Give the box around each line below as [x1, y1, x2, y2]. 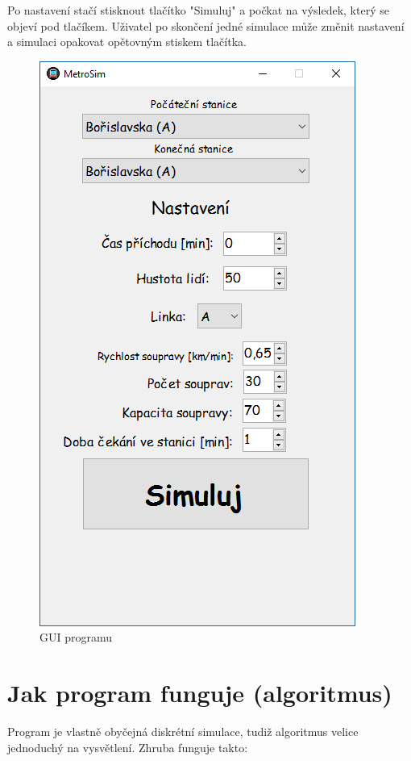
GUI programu [39, 629, 113, 646]
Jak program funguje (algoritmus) [7, 676, 392, 709]
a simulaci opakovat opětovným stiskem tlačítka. [7, 33, 247, 50]
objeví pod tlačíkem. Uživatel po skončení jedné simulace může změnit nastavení [7, 17, 405, 34]
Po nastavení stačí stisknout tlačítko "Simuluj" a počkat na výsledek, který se [7, 2, 389, 18]
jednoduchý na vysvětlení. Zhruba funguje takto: [7, 738, 248, 755]
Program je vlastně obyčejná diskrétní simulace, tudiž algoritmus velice [7, 723, 359, 740]
